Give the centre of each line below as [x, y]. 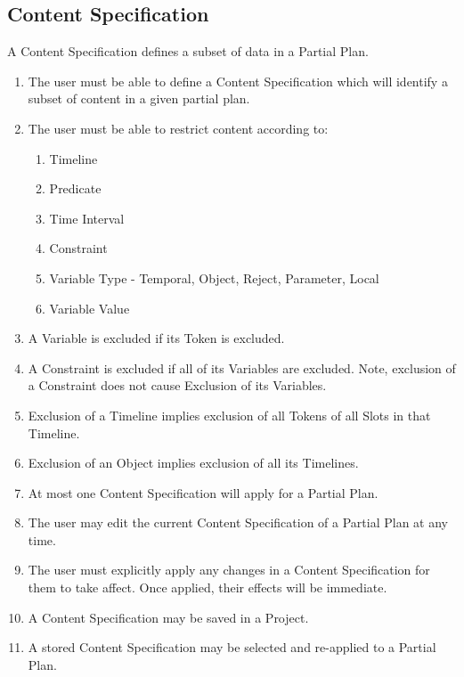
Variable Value [90, 308]
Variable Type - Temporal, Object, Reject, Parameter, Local [214, 277]
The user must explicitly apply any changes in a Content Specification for [229, 570]
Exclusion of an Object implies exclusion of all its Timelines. [193, 463]
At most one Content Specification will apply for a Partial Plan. [203, 492]
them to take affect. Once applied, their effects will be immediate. [208, 587]
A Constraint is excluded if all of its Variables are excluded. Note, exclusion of [242, 367]
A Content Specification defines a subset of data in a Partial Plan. [188, 51]
